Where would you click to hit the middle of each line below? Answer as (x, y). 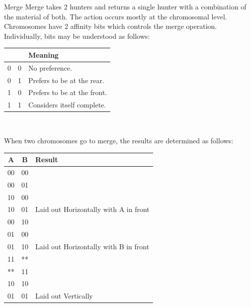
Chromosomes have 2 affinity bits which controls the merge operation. (111, 26)
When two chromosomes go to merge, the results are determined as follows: (119, 140)
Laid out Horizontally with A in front (92, 209)
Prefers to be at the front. (68, 92)
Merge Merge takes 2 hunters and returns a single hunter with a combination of (125, 6)
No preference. (50, 67)
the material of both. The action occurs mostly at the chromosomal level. (116, 16)
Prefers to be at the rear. (66, 80)
